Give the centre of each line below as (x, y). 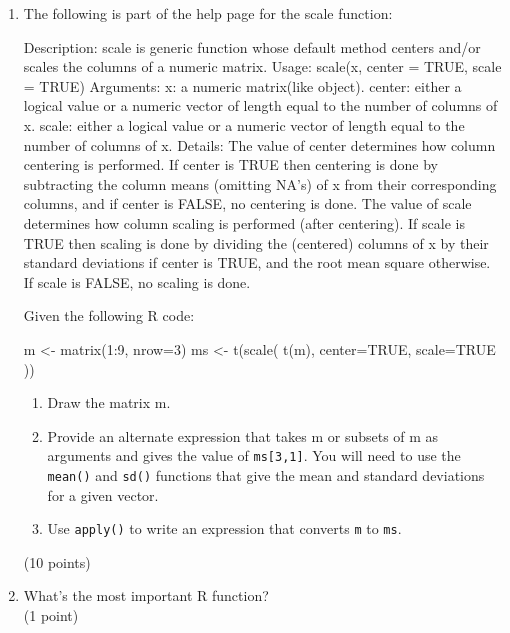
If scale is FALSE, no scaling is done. (137, 281)
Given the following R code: (109, 315)
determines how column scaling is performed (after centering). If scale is (244, 222)
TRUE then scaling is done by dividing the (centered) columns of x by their (256, 242)
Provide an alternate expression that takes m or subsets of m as (243, 435)
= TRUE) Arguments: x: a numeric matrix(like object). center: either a (242, 85)
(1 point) (51, 615)
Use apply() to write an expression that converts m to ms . (224, 528)
